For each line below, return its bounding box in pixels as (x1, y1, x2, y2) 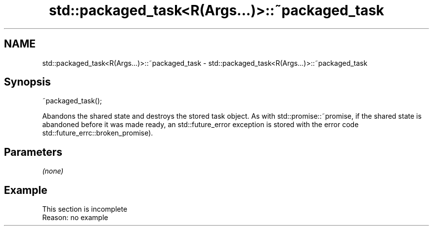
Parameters (4, 145, 62, 158)
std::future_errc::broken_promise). (42, 129, 153, 138)
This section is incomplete (42, 205, 128, 214)
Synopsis (4, 76, 51, 89)
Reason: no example (42, 213, 108, 222)
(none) (42, 167, 64, 176)
